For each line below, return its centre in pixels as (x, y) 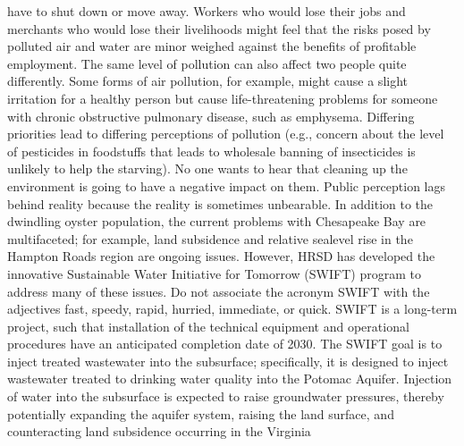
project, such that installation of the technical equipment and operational (208, 326)
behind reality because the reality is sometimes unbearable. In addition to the (220, 203)
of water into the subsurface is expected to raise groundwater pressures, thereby (226, 396)
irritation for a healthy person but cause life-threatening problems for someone (223, 98)
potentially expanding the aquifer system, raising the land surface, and (201, 413)
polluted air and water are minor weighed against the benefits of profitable (212, 46)
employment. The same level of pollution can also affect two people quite (207, 63)
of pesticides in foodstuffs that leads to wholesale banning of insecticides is (211, 151)
